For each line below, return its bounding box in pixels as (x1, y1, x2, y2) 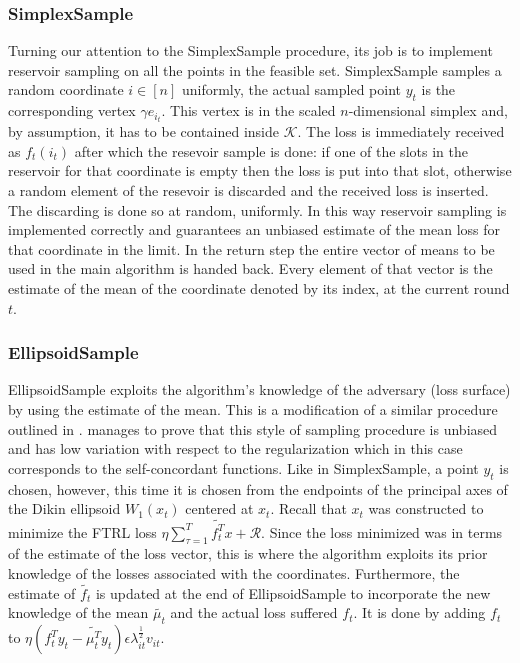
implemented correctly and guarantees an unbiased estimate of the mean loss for (8, 219, 501, 240)
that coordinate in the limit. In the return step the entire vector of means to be (8, 238, 495, 259)
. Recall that (270, 498, 347, 519)
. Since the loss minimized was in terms (261, 521, 503, 542)
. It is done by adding (353, 602, 486, 623)
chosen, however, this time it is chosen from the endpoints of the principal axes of (8, 478, 508, 499)
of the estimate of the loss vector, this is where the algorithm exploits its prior (8, 543, 488, 564)
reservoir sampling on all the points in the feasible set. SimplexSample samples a (8, 59, 502, 80)
